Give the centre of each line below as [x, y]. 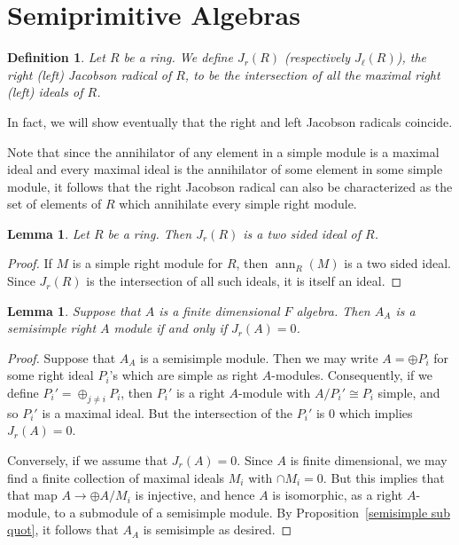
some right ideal [51, 375]
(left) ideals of [45, 92]
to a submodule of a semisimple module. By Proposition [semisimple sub [252, 512]
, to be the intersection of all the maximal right [312, 74]
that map [32, 495]
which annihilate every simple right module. [238, 204]
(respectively [317, 57]
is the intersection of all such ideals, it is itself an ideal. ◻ [244, 281]
